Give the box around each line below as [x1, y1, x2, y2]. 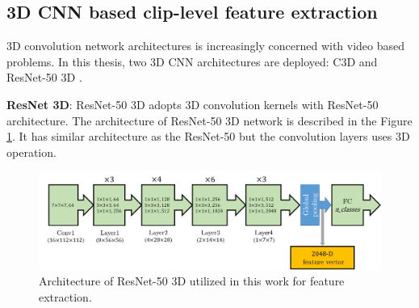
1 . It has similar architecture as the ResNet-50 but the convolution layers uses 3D [6, 128, 410, 145]
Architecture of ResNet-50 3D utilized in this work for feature [39, 272, 345, 289]
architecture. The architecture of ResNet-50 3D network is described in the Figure [6, 112, 413, 129]
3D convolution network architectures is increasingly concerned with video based [6, 37, 405, 54]
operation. [6, 143, 57, 160]
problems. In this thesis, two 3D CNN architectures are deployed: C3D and [6, 53, 378, 70]
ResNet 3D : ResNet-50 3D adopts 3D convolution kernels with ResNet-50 [6, 95, 379, 112]
